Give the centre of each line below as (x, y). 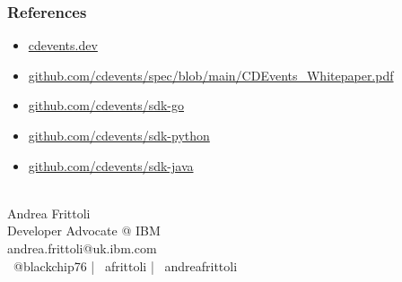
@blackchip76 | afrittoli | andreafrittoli (125, 265)
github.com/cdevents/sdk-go (106, 105)
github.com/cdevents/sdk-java (111, 165)
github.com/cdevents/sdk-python (119, 135)
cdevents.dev (63, 45)
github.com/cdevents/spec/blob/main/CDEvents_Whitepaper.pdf (211, 75)
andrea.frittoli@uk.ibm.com (82, 248)
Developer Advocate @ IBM (84, 231)
